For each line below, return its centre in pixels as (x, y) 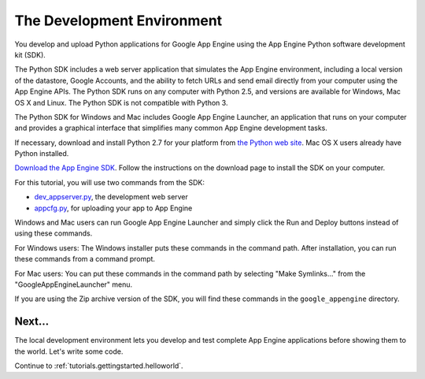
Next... (32, 322)
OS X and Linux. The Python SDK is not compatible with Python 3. (121, 102)
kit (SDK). (30, 54)
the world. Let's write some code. (69, 351)
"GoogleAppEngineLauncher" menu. (74, 284)
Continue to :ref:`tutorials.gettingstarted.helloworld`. (99, 366)
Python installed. (42, 154)
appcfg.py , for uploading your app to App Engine (113, 208)
